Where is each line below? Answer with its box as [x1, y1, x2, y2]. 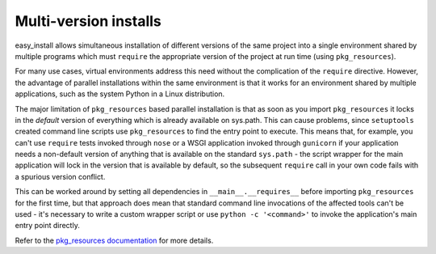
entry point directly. [15, 221, 80, 231]
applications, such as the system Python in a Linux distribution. [15, 89, 225, 99]
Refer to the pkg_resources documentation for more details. [15, 235, 214, 245]
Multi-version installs [15, 12, 161, 30]
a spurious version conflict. [15, 171, 106, 181]
